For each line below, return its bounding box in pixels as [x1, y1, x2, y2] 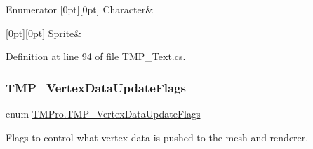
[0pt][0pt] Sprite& [6, 25, 82, 40]
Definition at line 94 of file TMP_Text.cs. [6, 49, 186, 64]
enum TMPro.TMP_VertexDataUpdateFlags [6, 106, 201, 120]
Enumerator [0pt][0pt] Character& [6, 2, 154, 16]
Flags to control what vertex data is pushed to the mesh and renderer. [6, 129, 309, 144]
